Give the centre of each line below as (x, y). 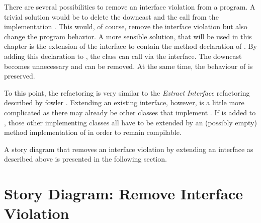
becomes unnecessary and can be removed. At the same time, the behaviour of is (128, 66)
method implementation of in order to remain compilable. (93, 132)
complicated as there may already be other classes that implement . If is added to (130, 112)
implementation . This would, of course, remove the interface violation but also (126, 26)
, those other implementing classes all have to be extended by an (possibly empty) (130, 122)
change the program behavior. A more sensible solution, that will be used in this (128, 36)
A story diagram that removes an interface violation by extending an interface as (129, 149)
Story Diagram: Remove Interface (124, 194)
